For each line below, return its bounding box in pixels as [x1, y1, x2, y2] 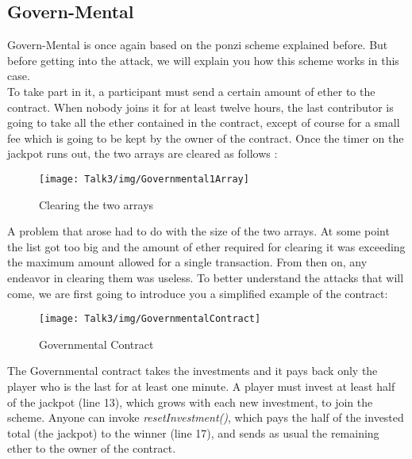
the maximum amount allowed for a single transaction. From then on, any [7, 254, 368, 270]
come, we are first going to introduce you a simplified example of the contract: [7, 285, 388, 301]
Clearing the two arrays [39, 196, 154, 212]
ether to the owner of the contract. [7, 440, 176, 457]
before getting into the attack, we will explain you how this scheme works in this [7, 52, 399, 68]
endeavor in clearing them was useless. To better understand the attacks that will [7, 269, 404, 285]
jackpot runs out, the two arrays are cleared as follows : [7, 145, 278, 162]
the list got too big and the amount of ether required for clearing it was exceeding [7, 238, 406, 254]
